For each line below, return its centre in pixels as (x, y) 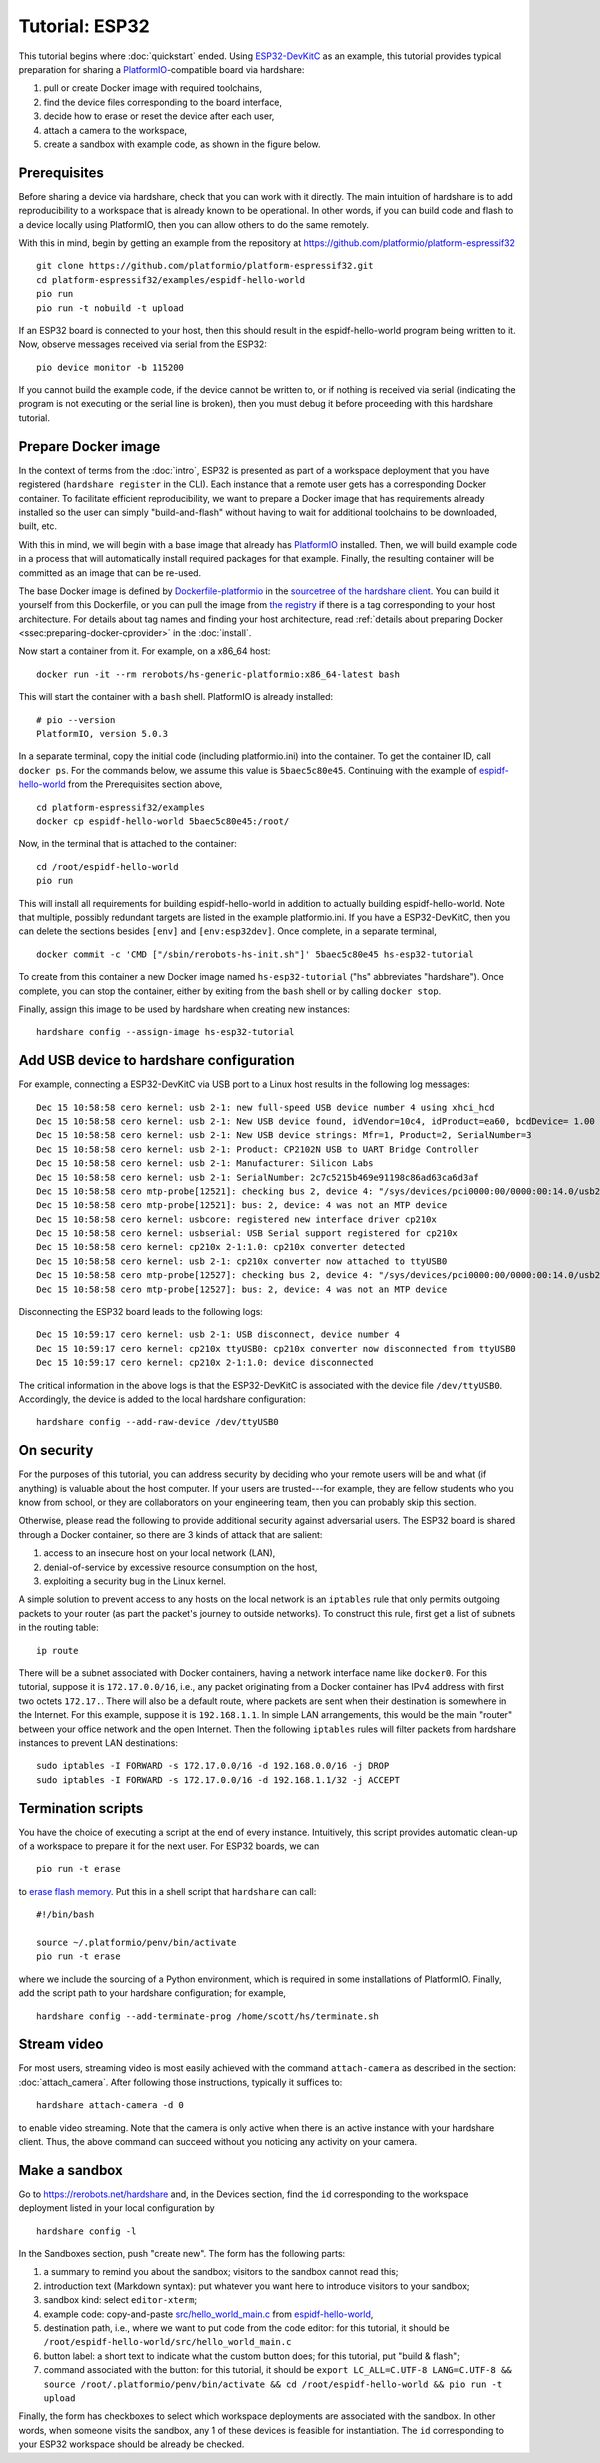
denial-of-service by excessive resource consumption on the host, (180, 1567)
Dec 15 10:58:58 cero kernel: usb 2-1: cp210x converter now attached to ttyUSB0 (242, 1261)
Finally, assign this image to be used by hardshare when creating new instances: (184, 1009)
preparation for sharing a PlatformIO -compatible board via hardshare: (161, 69)
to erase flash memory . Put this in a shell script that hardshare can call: (167, 1891)
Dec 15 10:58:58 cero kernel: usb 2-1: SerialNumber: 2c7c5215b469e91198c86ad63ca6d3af (258, 1177)
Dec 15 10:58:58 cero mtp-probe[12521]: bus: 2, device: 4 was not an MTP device (242, 1205)
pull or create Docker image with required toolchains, (152, 88)
